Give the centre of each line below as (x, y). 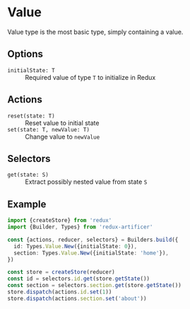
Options (25, 54)
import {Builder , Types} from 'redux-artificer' (80, 227)
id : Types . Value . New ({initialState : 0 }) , (76, 246)
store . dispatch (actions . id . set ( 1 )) (60, 292)
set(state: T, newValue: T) (49, 129)
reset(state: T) (31, 116)
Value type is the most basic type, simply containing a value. (95, 32)
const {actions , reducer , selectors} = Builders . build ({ (93, 240)
